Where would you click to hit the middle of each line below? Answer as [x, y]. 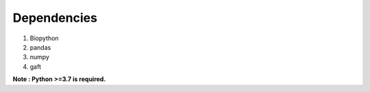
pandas [40, 47]
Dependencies [55, 18]
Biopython [44, 38]
